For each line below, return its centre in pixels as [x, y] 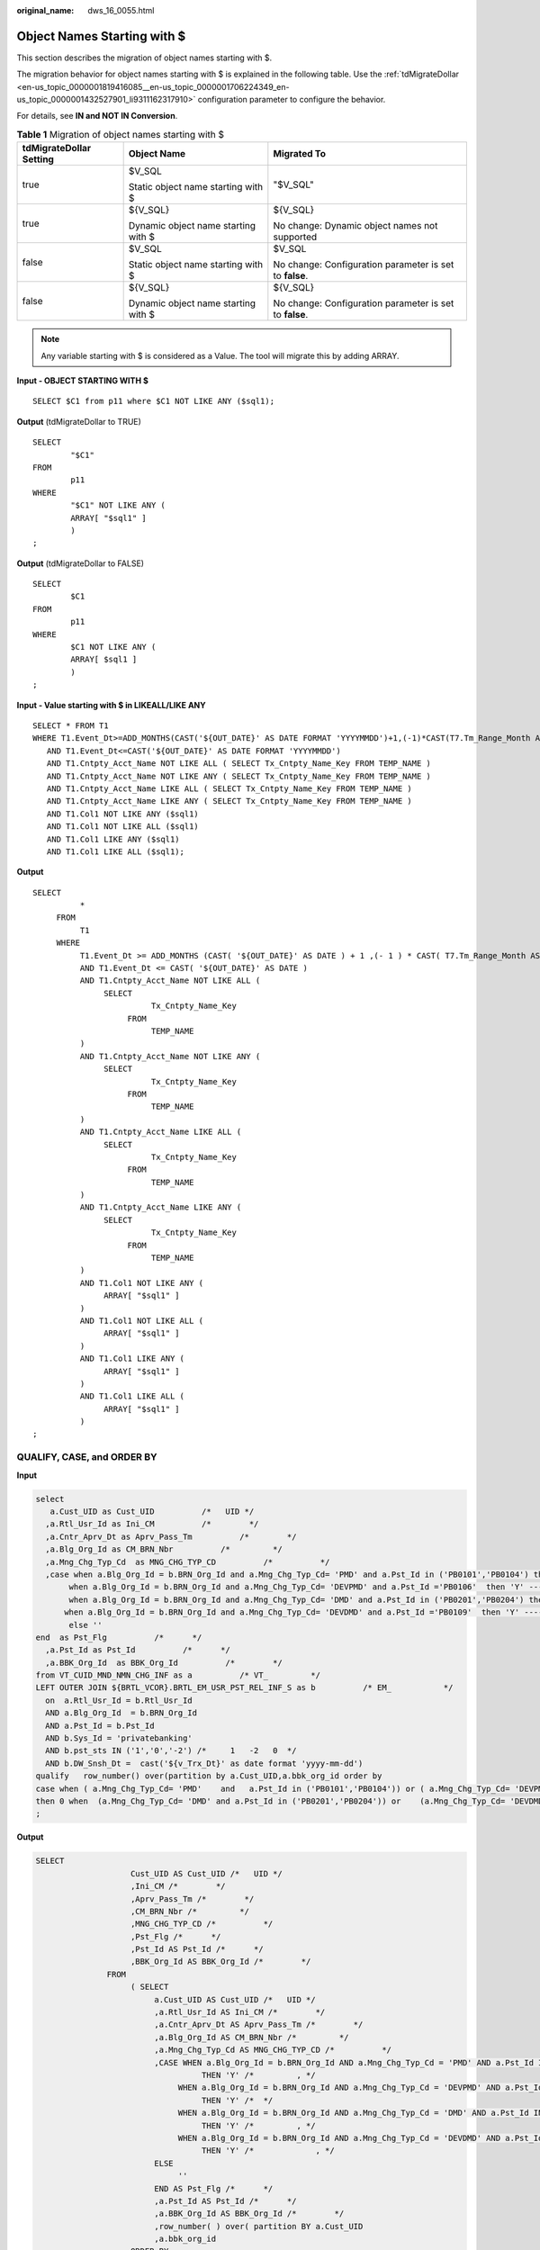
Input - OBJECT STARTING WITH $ [82, 381]
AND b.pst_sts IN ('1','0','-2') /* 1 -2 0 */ [171, 1751]
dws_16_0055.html [121, 10]
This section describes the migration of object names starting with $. [144, 58]
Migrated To [300, 154]
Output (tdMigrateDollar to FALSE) [80, 563]
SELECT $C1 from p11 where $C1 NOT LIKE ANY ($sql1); [153, 401]
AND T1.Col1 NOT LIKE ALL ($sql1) [123, 827]
